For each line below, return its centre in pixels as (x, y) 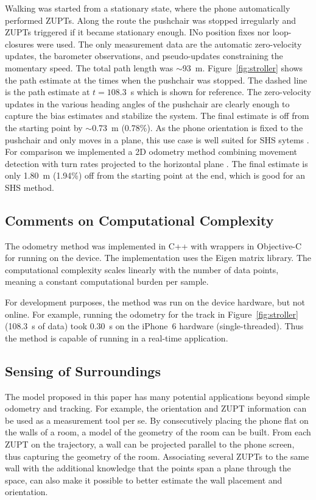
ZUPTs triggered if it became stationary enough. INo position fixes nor (138, 32)
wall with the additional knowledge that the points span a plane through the (148, 468)
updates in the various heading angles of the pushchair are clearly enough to (147, 103)
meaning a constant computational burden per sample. (107, 281)
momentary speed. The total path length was (89, 67)
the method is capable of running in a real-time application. (117, 337)
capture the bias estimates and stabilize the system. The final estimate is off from (157, 116)
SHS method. (30, 187)
